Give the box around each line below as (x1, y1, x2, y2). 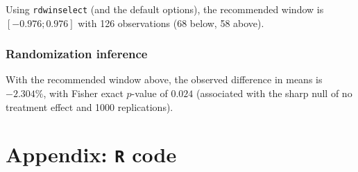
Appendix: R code (6, 140, 177, 169)
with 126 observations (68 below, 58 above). (78, 15, 264, 30)
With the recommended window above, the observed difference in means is (6, 72, 323, 87)
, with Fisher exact (43, 86, 123, 101)
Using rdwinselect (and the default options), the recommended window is (6, 2, 324, 16)
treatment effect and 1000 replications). (6, 99, 173, 114)
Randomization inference (6, 45, 148, 62)
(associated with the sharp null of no (196, 86, 352, 101)
